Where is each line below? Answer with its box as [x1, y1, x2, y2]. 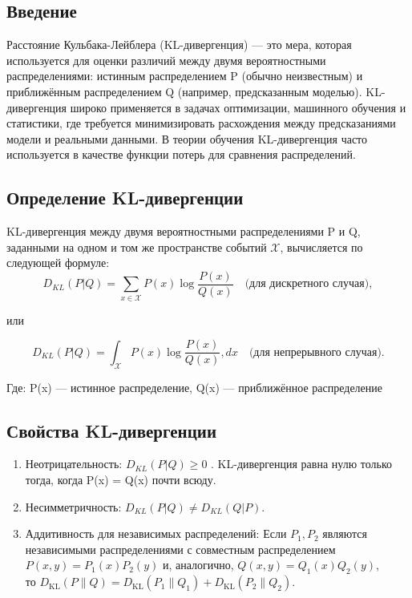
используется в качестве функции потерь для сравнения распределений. [6, 146, 356, 163]
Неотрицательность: [25, 455, 123, 472]
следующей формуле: [6, 254, 110, 271]
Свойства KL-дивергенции [6, 418, 217, 442]
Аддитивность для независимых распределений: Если [25, 525, 287, 542]
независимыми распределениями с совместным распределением [25, 540, 336, 557]
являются [322, 525, 367, 542]
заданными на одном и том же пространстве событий [6, 238, 267, 255]
